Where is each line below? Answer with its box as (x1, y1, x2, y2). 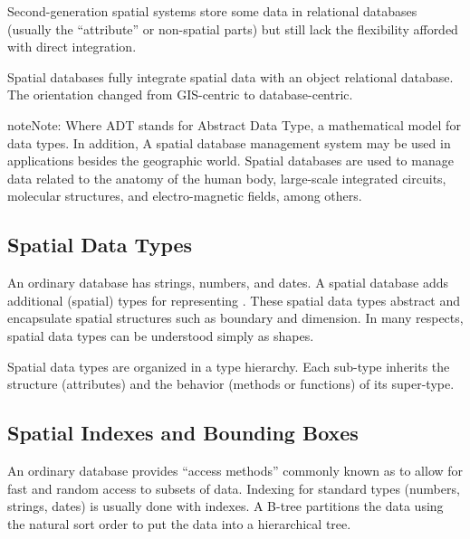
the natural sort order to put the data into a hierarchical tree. (7, 514, 351, 533)
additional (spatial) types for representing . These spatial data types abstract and (7, 290, 461, 309)
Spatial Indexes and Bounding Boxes (7, 419, 359, 447)
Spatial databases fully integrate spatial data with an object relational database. (7, 67, 454, 86)
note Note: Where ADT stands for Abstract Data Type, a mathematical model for (7, 115, 461, 134)
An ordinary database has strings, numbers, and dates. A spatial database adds (7, 273, 448, 292)
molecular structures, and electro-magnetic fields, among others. (7, 186, 362, 205)
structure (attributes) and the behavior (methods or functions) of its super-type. (7, 374, 455, 393)
